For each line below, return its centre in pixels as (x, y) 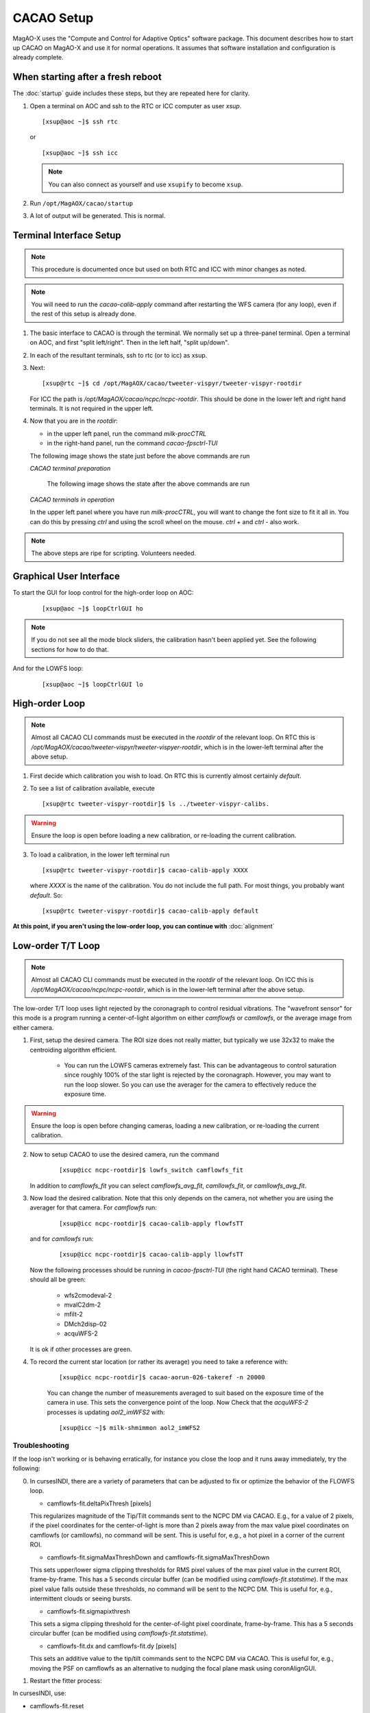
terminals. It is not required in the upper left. (92, 408)
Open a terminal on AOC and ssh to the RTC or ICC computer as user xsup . (136, 106)
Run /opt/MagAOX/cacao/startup (82, 203)
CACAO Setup (53, 18)
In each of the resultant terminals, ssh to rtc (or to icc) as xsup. (119, 355)
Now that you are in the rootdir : (74, 421)
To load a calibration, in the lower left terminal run (100, 854)
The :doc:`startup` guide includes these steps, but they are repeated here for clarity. (131, 93)
